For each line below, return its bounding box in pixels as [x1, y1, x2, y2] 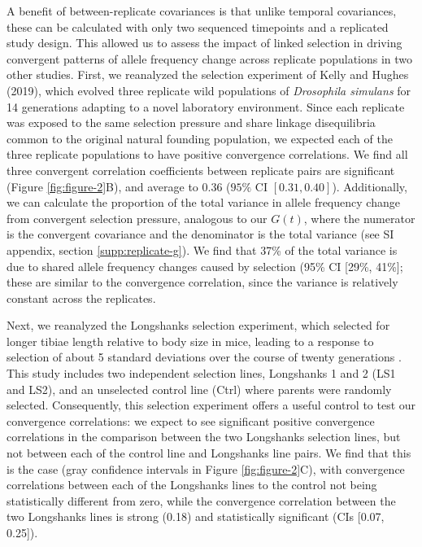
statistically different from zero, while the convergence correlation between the [7, 492, 396, 509]
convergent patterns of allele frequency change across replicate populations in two [7, 50, 413, 67]
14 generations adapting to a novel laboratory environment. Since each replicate [7, 98, 405, 115]
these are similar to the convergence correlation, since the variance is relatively [7, 273, 398, 291]
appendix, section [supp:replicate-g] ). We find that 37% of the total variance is [7, 241, 398, 258]
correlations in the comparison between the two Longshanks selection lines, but [7, 428, 401, 445]
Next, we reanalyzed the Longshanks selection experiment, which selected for [7, 317, 390, 334]
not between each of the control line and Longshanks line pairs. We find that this [7, 444, 411, 462]
